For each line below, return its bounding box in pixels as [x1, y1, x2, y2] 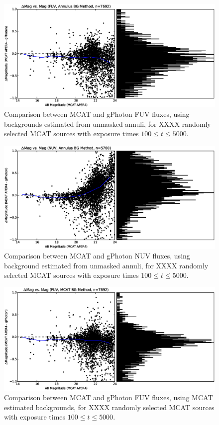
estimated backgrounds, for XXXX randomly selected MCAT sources [4, 402, 215, 412]
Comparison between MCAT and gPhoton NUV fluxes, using [4, 251, 190, 261]
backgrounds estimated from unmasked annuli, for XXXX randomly [4, 118, 211, 129]
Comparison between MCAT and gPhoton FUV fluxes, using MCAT [4, 392, 213, 403]
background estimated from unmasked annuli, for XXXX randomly [4, 260, 209, 270]
